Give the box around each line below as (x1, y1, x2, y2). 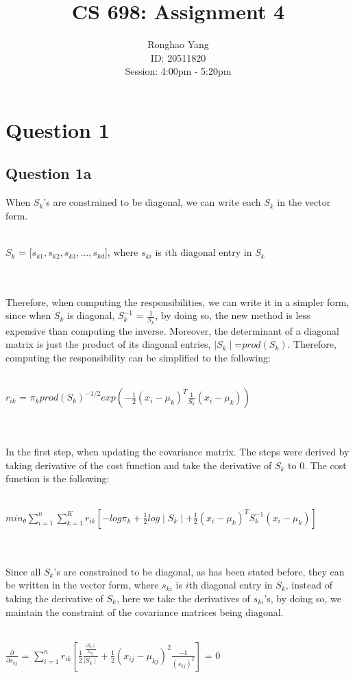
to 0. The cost (288, 458, 347, 472)
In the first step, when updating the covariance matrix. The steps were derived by (5, 444, 350, 459)
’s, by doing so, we (264, 591, 341, 605)
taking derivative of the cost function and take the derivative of (5, 458, 272, 472)
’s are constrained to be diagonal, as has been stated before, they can (53, 564, 345, 578)
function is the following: (5, 471, 110, 486)
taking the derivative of (5, 591, 103, 605)
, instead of (285, 578, 332, 592)
